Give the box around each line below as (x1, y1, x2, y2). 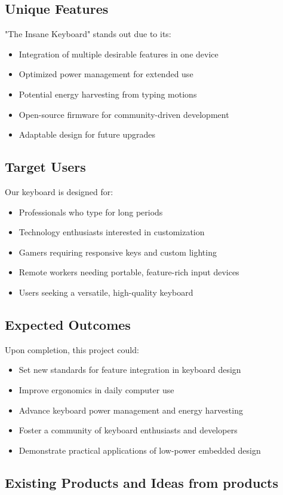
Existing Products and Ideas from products (5, 473, 278, 491)
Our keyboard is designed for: (5, 185, 113, 198)
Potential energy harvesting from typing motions (19, 87, 197, 100)
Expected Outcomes (5, 315, 131, 333)
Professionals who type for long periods (19, 205, 163, 218)
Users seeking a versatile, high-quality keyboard (19, 286, 193, 298)
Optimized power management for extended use (19, 68, 193, 80)
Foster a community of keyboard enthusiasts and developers (19, 424, 238, 436)
